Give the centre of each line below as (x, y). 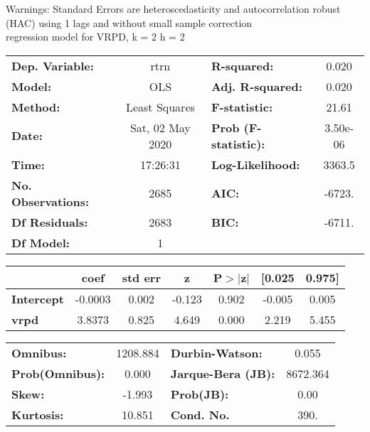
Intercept (38, 298)
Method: (36, 107)
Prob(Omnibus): (58, 373)
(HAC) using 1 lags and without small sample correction (129, 22)
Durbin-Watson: (216, 352)
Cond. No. (200, 414)
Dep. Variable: (53, 65)
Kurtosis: (38, 414)
